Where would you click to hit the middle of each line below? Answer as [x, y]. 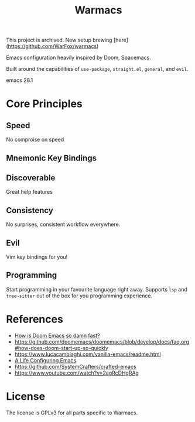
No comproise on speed [35, 140]
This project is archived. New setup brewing [59, 40]
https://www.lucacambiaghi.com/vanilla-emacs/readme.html [88, 354]
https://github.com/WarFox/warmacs [52, 46]
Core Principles [45, 104]
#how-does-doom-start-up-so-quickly [61, 348]
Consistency [30, 210]
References [35, 319]
